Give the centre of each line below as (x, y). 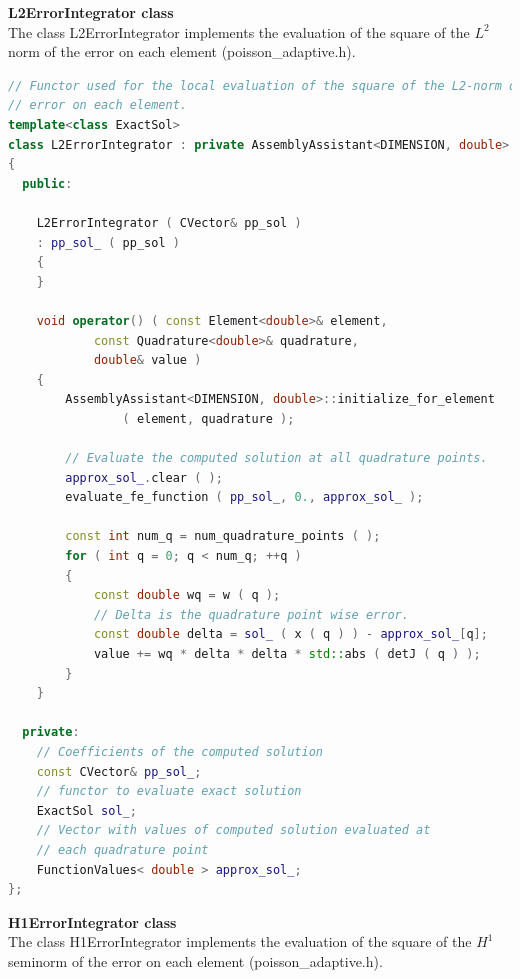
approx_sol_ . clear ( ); (144, 477)
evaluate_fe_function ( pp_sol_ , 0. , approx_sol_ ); (244, 497)
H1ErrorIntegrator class (92, 921)
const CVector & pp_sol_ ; (119, 771)
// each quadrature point (122, 849)
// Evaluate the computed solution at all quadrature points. (276, 458)
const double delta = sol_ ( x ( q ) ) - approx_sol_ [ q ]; (290, 634)
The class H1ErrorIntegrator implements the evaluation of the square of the (240, 941)
